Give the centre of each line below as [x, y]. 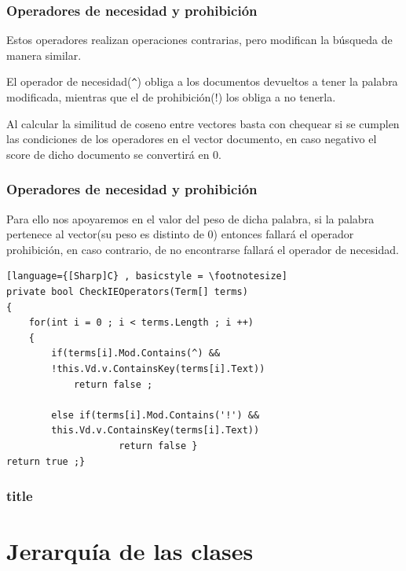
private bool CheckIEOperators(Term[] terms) [127, 292]
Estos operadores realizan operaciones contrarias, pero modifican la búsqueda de [199, 40]
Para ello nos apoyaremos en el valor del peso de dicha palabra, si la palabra [190, 218]
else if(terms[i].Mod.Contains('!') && [155, 415]
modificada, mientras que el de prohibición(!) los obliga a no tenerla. [171, 97]
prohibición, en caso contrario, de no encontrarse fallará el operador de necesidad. [203, 249]
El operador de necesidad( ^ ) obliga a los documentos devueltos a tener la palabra [202, 81]
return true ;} [46, 461]
